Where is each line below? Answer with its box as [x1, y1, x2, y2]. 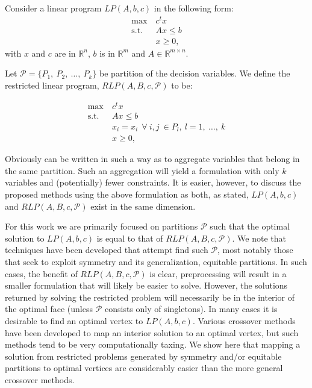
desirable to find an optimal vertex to [5, 314, 143, 327]
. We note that [232, 231, 286, 244]
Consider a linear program [5, 2, 102, 14]
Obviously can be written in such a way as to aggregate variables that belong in [5, 152, 300, 165]
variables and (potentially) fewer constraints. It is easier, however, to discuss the [5, 176, 301, 189]
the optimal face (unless [5, 302, 93, 315]
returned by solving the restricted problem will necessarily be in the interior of [5, 290, 295, 303]
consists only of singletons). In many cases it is [104, 302, 278, 315]
